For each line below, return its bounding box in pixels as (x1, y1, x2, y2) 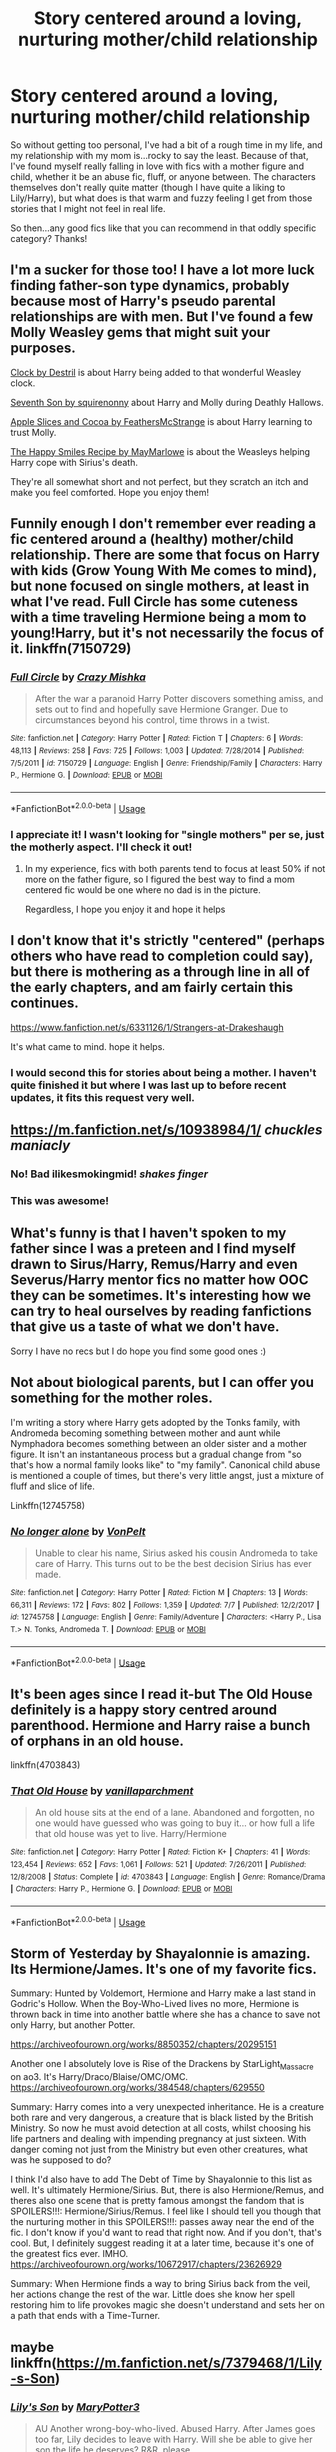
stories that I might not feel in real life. (10, 202, 166, 214)
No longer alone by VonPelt (10, 1524, 147, 1538)
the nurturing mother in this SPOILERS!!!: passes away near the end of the (10, 2216, 315, 2228)
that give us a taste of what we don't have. (10, 1318, 280, 1336)
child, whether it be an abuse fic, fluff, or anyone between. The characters (10, 170, 317, 182)
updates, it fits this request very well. (10, 1090, 195, 1104)
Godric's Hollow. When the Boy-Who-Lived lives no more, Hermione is (10, 1998, 300, 2010)
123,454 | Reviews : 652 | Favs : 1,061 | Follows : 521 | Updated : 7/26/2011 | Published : (10, 1859, 307, 1869)
